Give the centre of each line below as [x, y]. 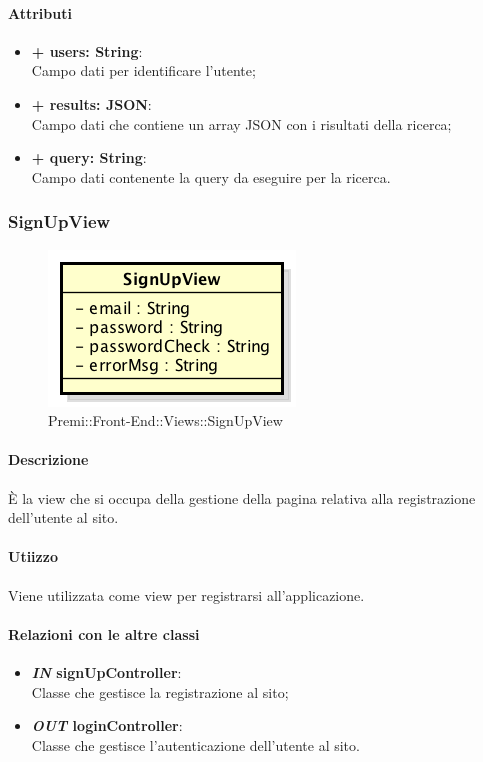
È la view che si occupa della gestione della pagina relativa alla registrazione [242, 497]
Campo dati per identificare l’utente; [143, 70]
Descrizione [48, 459]
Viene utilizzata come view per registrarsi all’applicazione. [186, 594]
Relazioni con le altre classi [104, 633]
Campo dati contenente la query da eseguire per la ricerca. [211, 176]
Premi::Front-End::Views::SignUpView [165, 420]
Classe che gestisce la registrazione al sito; [160, 691]
